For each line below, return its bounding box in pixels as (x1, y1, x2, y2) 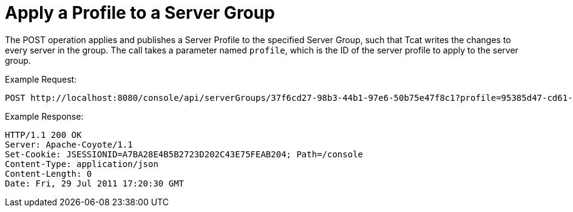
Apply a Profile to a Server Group (5, 2, 275, 23)
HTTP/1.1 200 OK (5, 129, 82, 140)
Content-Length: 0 (5, 168, 92, 179)
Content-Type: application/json (5, 159, 158, 169)
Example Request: (5, 74, 77, 84)
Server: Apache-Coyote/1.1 (5, 139, 133, 149)
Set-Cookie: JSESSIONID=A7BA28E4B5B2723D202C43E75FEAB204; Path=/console (5, 149, 364, 159)
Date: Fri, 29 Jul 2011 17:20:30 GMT (5, 178, 185, 188)
